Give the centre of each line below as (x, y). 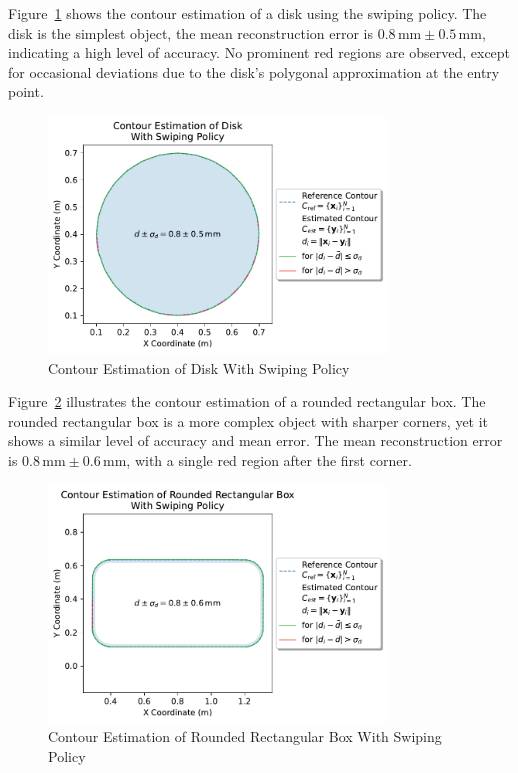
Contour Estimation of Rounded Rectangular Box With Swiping (245, 736)
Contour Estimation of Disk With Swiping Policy (199, 367)
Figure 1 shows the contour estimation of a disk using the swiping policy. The (247, 13)
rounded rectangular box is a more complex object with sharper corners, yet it (248, 420)
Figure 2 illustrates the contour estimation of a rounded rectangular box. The (247, 401)
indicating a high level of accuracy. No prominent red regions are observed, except (259, 52)
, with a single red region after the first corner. (269, 460)
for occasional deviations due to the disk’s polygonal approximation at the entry (254, 71)
